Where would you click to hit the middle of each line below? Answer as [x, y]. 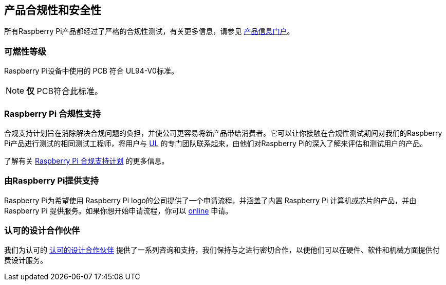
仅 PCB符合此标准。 [64, 91]
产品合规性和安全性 [53, 10]
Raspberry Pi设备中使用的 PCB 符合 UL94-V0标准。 [91, 71]
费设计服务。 [26, 260]
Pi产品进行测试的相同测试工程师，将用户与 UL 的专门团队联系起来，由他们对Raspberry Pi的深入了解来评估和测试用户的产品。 [216, 143]
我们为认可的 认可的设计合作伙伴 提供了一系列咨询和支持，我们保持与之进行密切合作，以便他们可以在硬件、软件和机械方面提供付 [222, 250]
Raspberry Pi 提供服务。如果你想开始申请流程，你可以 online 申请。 [118, 210]
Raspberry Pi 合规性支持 [52, 113]
